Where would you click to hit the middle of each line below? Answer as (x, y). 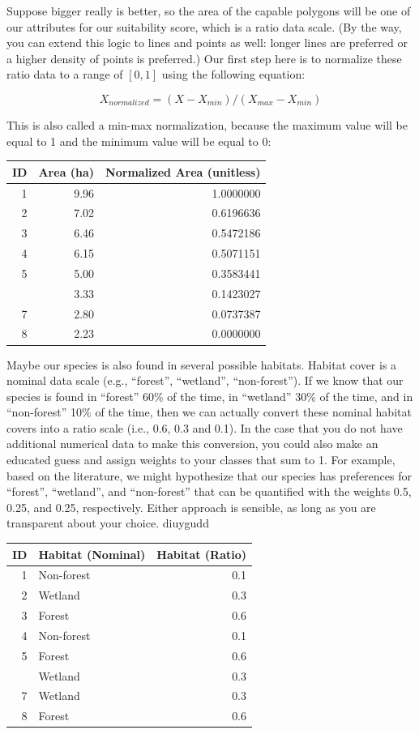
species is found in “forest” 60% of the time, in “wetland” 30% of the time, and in (210, 396)
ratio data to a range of (65, 74)
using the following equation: (233, 74)
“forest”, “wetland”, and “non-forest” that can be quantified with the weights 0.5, (209, 491)
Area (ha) (66, 171)
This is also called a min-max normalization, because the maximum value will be (207, 124)
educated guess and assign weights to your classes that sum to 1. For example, (201, 460)
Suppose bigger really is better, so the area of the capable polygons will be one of (209, 11)
